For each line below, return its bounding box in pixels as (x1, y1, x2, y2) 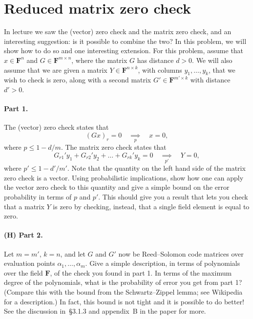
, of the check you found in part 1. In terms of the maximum (50, 267, 232, 278)
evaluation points (4, 258, 55, 268)
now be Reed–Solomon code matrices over (118, 248, 244, 259)
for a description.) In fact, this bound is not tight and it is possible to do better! (4, 296, 244, 306)
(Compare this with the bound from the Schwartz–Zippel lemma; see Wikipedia (4, 286, 243, 297)
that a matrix (4, 201, 44, 211)
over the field (4, 267, 43, 278)
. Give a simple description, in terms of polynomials (85, 258, 240, 268)
